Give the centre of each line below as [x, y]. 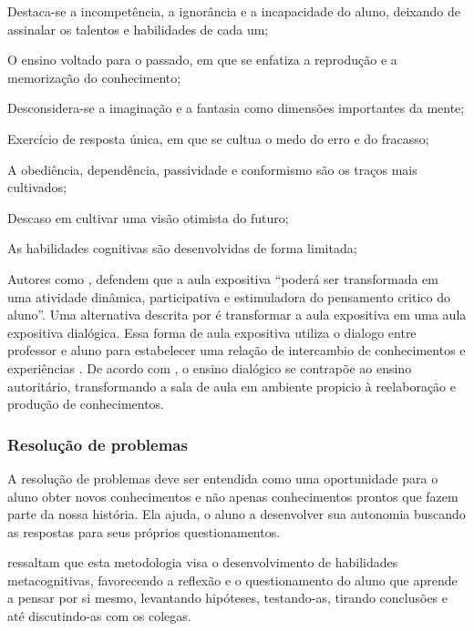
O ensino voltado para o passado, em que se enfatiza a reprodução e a [202, 60]
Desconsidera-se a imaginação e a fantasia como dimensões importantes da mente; [236, 108]
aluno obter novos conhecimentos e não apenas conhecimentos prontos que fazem [233, 496]
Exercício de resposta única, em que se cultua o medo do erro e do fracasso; [218, 138]
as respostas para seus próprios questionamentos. [144, 531]
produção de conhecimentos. [86, 404]
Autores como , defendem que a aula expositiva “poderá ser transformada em [223, 278]
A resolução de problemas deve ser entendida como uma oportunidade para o [223, 478]
